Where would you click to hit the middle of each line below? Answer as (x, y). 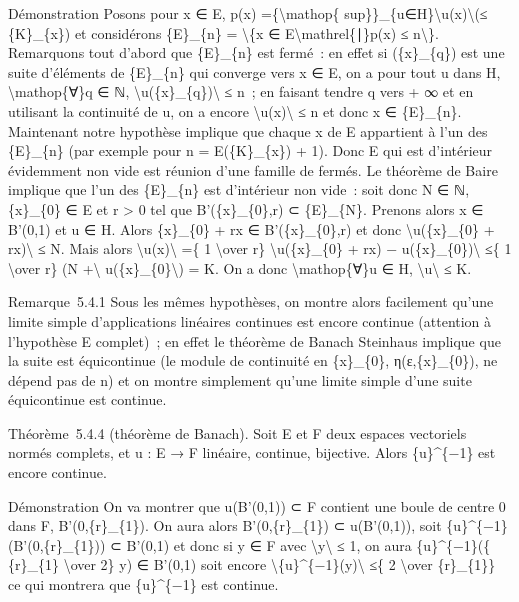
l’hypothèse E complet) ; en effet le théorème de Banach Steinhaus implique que (254, 340)
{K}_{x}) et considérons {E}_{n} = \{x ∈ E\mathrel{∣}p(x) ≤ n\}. (223, 32)
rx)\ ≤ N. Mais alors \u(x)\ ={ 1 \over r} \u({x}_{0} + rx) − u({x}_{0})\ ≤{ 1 (260, 248)
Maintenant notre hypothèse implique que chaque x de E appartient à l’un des (248, 130)
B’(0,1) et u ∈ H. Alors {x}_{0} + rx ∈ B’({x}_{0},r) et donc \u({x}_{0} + (251, 228)
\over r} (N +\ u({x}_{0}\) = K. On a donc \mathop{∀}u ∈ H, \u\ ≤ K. (240, 267)
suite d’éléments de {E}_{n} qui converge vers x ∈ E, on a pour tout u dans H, (254, 71)
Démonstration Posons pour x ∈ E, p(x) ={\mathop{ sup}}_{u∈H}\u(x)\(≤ (248, 13)
